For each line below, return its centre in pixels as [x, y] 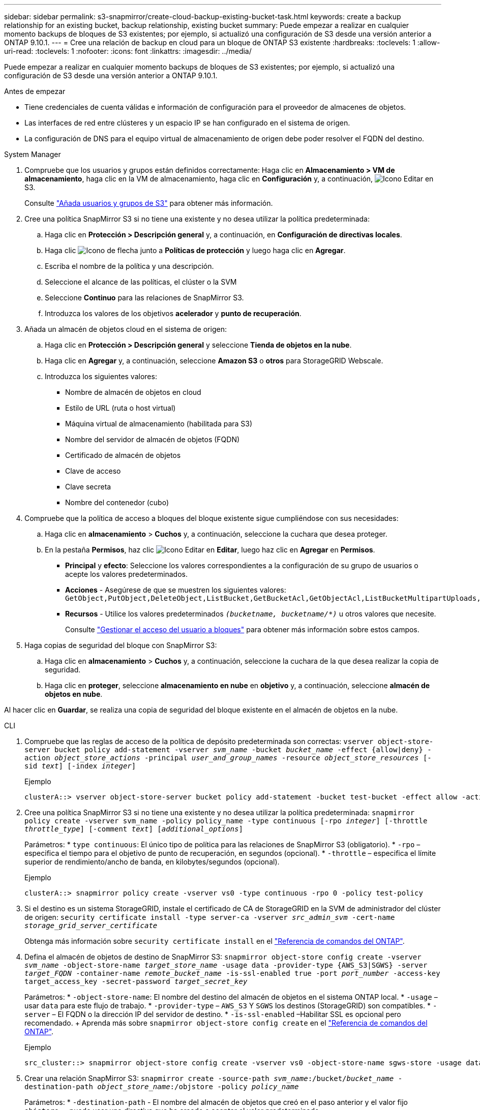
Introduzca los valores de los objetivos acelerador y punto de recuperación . [173, 313]
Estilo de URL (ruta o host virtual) [121, 408]
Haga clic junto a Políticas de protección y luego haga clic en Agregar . [195, 250]
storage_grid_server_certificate [91, 926]
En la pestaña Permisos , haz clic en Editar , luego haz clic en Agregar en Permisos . [210, 550]
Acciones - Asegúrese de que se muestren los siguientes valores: [176, 590]
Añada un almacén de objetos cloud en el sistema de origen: [126, 329]
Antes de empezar [35, 91]
